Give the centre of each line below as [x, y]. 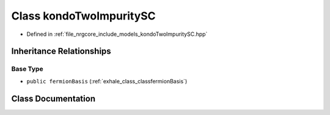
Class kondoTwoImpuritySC [83, 16]
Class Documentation [53, 98]
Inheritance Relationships [61, 51]
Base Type [27, 69]
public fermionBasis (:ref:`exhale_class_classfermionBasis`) [107, 81]
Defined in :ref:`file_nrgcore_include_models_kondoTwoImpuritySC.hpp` [117, 34]
